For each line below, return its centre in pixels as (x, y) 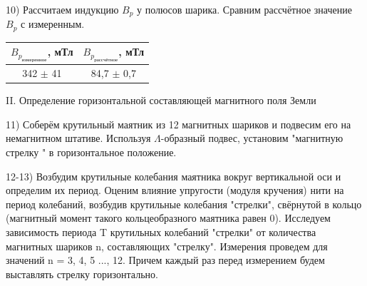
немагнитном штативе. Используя (78, 138)
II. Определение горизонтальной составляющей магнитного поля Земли (161, 100)
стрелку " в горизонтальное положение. (91, 152)
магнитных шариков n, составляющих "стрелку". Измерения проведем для (167, 246)
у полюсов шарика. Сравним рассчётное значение (244, 9)
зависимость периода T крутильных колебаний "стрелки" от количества (161, 231)
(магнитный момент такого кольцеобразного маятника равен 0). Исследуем (168, 218)
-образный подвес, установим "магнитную (252, 138)
